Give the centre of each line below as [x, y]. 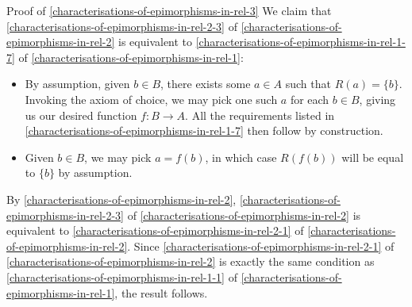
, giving [377, 99]
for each [310, 99]
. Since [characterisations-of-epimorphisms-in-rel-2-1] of [261, 246]
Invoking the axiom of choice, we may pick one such [151, 99]
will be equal [373, 157]
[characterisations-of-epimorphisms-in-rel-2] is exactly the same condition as [191, 261]
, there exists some [206, 84]
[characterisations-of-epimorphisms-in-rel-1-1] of [122, 276]
